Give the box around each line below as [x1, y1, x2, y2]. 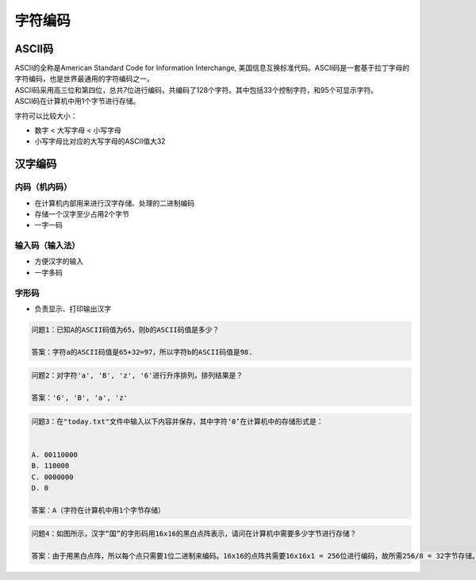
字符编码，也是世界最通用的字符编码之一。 [14, 74, 154, 83]
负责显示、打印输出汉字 [34, 304, 111, 313]
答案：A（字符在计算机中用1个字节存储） [31, 505, 166, 515]
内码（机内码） [14, 182, 72, 193]
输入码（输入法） [14, 240, 80, 252]
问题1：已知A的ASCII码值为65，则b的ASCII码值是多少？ [31, 325, 220, 334]
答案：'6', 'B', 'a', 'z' [31, 394, 129, 402]
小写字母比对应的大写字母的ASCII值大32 [34, 136, 166, 146]
